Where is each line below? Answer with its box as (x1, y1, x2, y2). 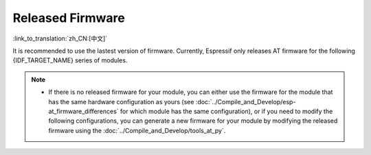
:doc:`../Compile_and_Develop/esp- (195, 97, 296, 106)
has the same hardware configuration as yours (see (48, 97, 194, 106)
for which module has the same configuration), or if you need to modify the (120, 107, 333, 115)
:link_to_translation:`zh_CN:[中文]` (12, 34, 108, 43)
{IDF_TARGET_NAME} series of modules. (12, 56, 128, 64)
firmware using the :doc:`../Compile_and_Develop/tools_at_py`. (48, 126, 226, 134)
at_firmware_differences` (48, 107, 120, 115)
